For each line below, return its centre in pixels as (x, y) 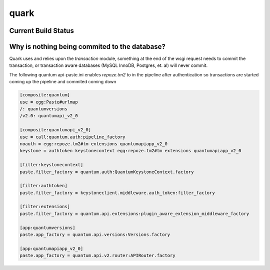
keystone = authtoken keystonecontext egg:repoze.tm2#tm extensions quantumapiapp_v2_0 (130, 151)
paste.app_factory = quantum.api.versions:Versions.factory (95, 235)
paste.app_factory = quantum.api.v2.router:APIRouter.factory (97, 256)
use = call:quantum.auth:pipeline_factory (72, 137)
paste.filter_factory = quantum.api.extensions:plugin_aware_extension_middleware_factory (134, 214)
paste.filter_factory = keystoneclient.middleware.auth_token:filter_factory (117, 193)
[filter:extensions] (45, 207)
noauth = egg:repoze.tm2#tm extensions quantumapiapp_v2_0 (93, 144)
